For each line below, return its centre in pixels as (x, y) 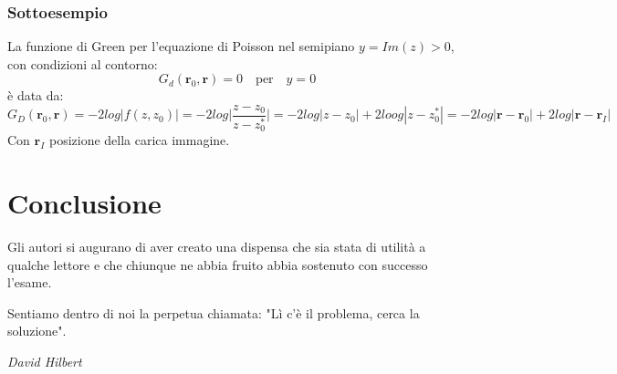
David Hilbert (45, 362)
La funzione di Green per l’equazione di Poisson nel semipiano (181, 46)
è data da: (36, 95)
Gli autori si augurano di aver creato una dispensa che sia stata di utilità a (217, 247)
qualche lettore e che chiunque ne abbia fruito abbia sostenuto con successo (218, 264)
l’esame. (30, 282)
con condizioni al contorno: (83, 63)
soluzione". (37, 331)
